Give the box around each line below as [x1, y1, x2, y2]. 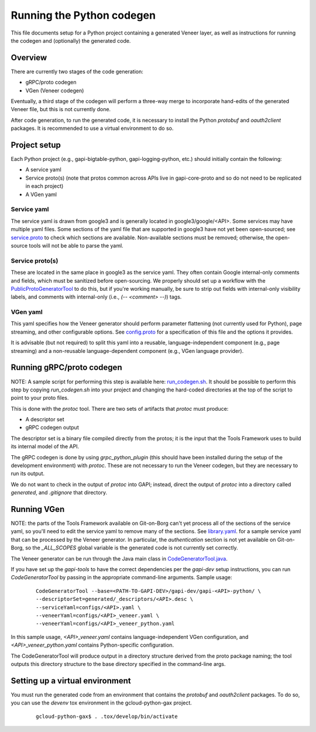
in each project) [25, 183, 64, 190]
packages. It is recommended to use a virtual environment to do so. [11, 125, 174, 132]
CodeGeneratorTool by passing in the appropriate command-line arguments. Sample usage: [11, 574, 232, 581]
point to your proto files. [11, 394, 69, 401]
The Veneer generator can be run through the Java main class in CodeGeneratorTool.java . [11, 555, 228, 562]
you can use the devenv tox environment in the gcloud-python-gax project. [11, 699, 193, 706]
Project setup [11, 140, 61, 150]
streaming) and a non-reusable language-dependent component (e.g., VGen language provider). [11, 347, 244, 354]
